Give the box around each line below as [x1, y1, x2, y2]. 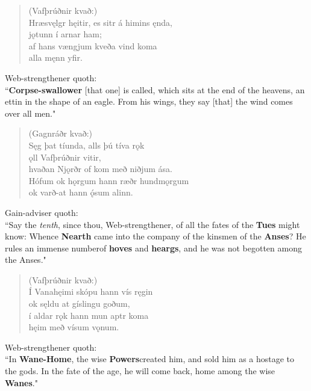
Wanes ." [5, 376, 38, 389]
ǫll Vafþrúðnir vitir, [28, 150, 101, 163]
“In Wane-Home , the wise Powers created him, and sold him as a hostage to [5, 353, 295, 365]
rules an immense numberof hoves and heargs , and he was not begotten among [5, 241, 302, 254]
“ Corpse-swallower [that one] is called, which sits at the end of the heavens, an [5, 83, 305, 96]
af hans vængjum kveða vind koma [28, 39, 157, 52]
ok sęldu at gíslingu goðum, [28, 297, 130, 310]
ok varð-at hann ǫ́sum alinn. [28, 186, 133, 199]
